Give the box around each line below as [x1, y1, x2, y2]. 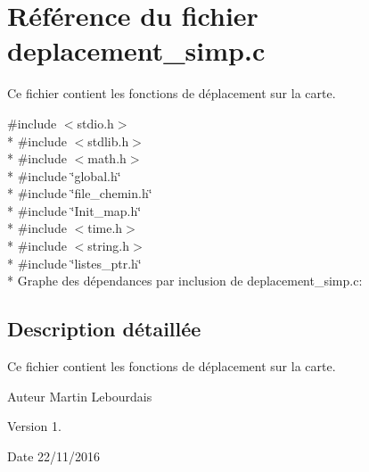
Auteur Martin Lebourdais [7, 386, 152, 405]
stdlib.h [87, 131, 129, 150]
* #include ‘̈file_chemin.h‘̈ [7, 184, 152, 203]
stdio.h [77, 113, 114, 132]
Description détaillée [7, 315, 201, 343]
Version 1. [7, 417, 61, 435]
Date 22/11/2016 [7, 446, 101, 465]
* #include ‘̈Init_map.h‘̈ [7, 201, 142, 219]
